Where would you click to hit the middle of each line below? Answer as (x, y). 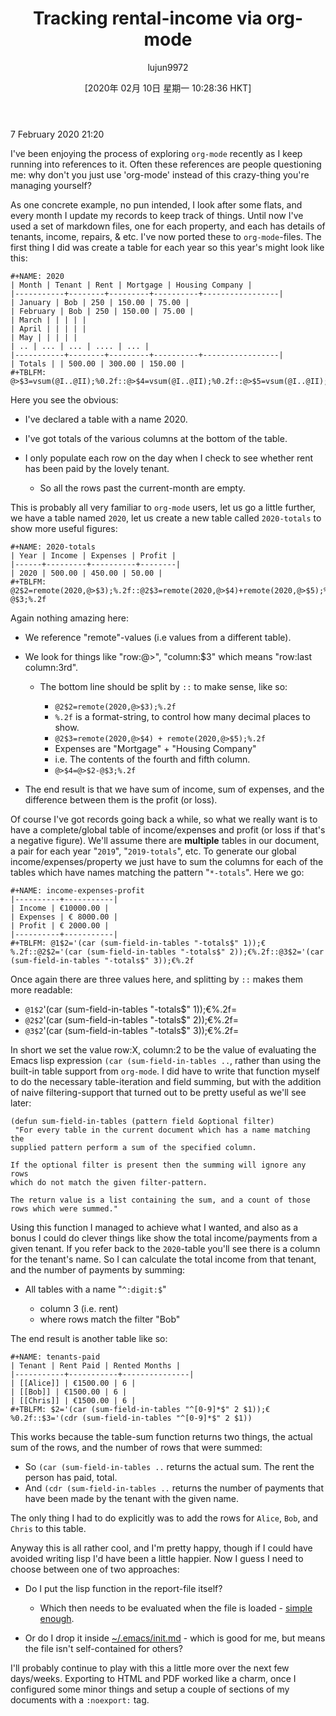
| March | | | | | (48, 320)
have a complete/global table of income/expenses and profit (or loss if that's (168, 829)
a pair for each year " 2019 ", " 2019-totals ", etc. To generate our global (153, 851)
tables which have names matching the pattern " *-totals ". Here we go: (157, 872)
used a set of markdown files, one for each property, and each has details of (168, 226)
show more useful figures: (64, 528)
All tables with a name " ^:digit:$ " (95, 1289)
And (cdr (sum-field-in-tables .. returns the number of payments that (174, 1488)
